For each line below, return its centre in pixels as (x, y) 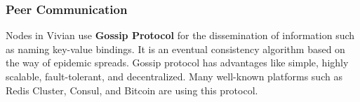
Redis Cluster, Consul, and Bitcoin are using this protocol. (132, 90)
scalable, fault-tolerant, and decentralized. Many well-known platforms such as (174, 76)
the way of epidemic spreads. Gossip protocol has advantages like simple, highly (177, 63)
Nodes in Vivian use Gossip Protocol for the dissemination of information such (180, 35)
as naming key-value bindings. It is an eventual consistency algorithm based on (175, 49)
